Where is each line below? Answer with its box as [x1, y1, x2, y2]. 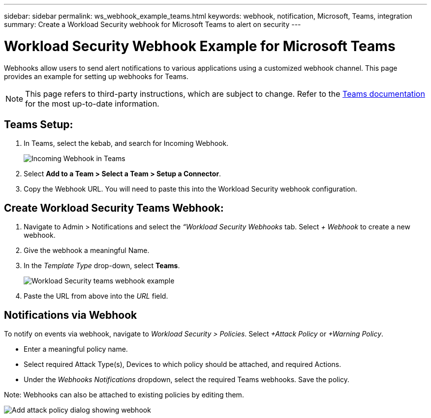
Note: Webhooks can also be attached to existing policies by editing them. [4, 390, 244, 399]
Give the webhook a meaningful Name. [24, 246, 150, 255]
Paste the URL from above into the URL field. [24, 292, 168, 301]
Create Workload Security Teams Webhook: [4, 201, 224, 214]
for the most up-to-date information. [25, 98, 159, 109]
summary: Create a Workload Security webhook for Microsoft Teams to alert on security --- [4, 20, 301, 28]
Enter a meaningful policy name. [24, 345, 128, 354]
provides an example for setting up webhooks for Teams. [4, 72, 189, 81]
